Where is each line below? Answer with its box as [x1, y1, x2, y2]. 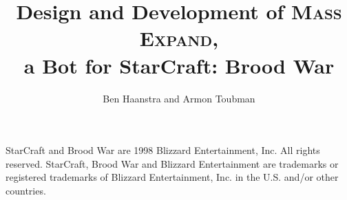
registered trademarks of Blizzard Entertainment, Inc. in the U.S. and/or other [6, 170, 339, 184]
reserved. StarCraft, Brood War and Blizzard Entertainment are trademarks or [6, 156, 339, 170]
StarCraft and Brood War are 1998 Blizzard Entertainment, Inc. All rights [6, 143, 320, 157]
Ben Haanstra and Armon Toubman [103, 91, 255, 105]
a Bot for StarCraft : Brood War [23, 51, 335, 79]
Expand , [139, 24, 219, 52]
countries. [6, 183, 46, 197]
